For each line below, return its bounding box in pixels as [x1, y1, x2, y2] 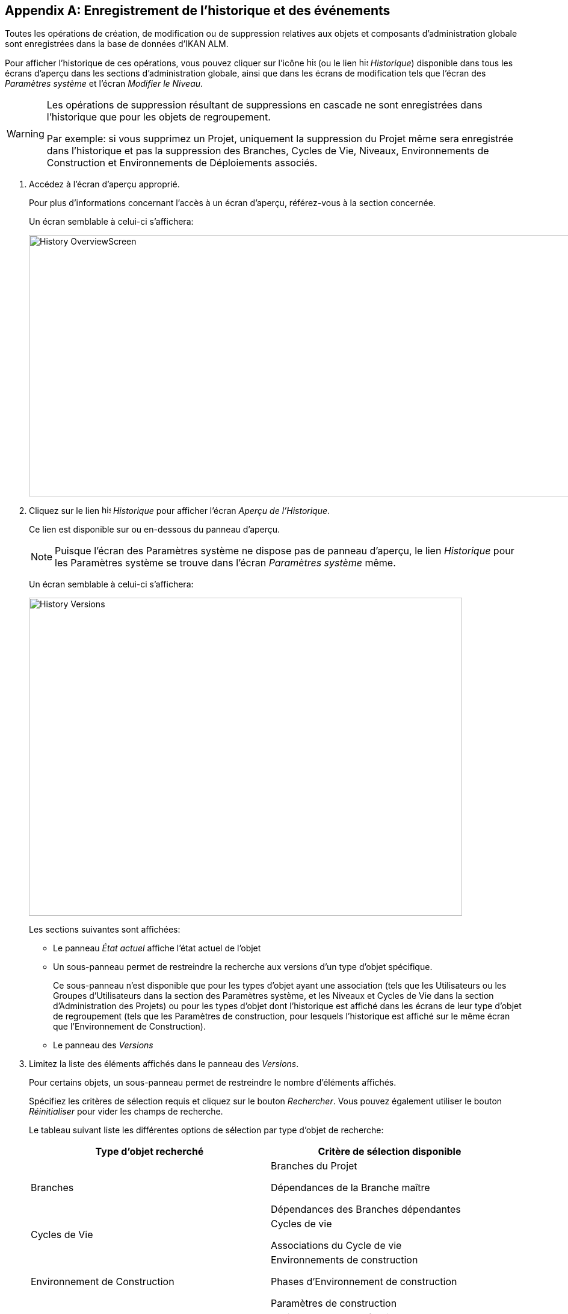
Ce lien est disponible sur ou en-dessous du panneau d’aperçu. [29, 524, 280, 535]
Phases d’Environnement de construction [271, 1275, 457, 1288]
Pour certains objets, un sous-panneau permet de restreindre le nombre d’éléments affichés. [29, 1077, 397, 1088]
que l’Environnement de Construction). [53, 1021, 206, 1032]
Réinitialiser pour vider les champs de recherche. [29, 1106, 223, 1117]
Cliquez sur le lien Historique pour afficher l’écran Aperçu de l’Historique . [29, 505, 330, 516]
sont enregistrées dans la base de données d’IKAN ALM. [5, 39, 229, 49]
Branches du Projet [271, 1160, 357, 1172]
